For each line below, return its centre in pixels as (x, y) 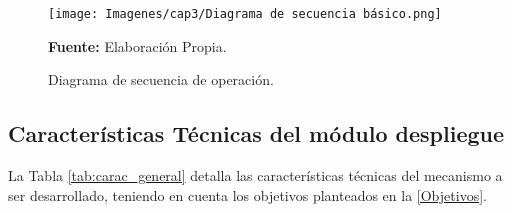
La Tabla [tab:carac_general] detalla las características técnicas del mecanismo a (255, 175)
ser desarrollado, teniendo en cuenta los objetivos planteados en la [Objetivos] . (247, 194)
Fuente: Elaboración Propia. (137, 45)
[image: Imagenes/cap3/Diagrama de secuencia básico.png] (245, 14)
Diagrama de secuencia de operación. (161, 79)
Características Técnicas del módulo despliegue (256, 133)
